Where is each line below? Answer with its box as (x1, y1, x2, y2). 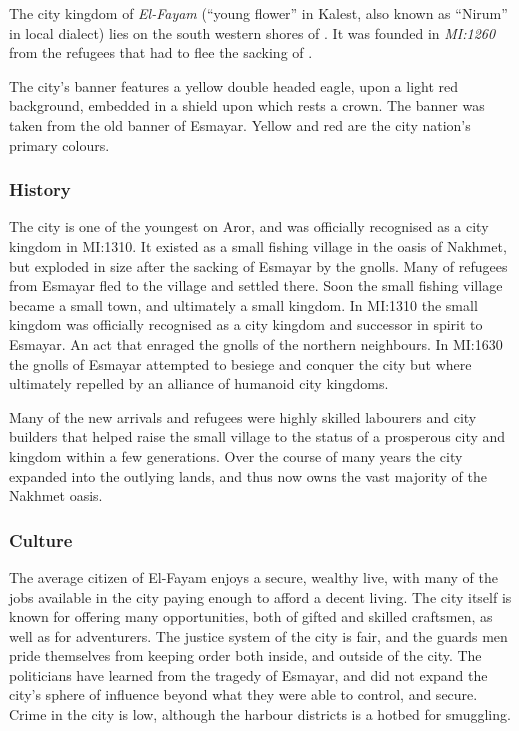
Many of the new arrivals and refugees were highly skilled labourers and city (9, 406, 477, 427)
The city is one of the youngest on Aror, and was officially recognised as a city (9, 216, 489, 237)
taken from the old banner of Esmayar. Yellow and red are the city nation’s (9, 114, 471, 135)
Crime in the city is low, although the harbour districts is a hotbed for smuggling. (9, 704, 511, 725)
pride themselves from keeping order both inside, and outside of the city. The (9, 645, 482, 666)
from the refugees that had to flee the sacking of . (9, 42, 313, 63)
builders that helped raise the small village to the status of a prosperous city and (9, 426, 506, 447)
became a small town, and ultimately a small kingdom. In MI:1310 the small (9, 294, 478, 315)
